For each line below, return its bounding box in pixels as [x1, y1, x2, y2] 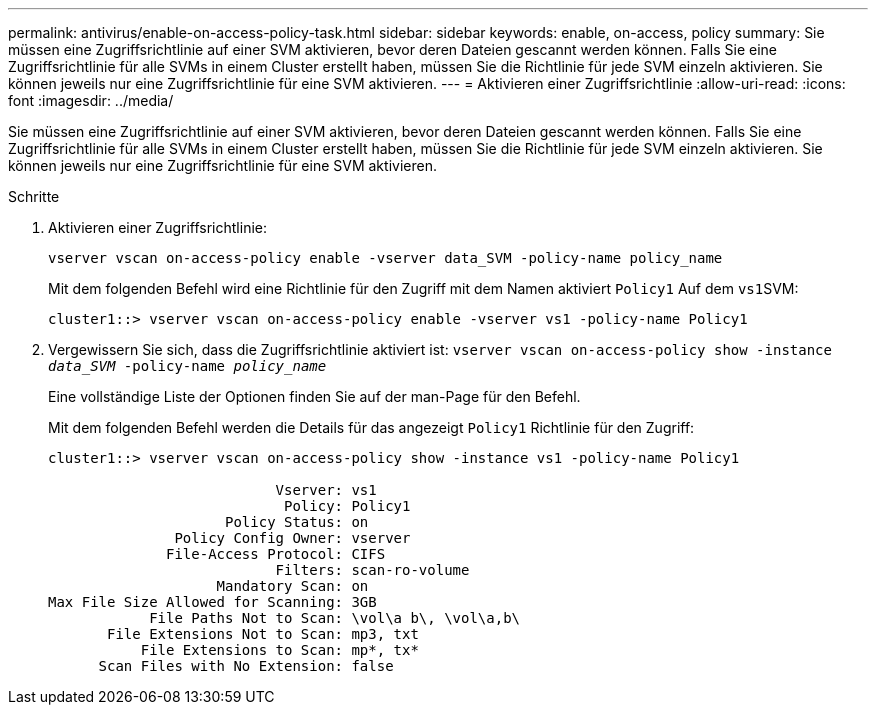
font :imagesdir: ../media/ [8, 92, 174, 109]
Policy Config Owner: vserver [174, 530, 411, 546]
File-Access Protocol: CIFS [166, 546, 386, 562]
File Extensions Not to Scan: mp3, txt [107, 626, 419, 642]
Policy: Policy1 [284, 498, 411, 514]
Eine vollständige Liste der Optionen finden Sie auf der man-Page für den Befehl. [48, 388, 581, 405]
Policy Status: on [225, 514, 369, 530]
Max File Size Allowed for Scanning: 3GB [48, 594, 377, 610]
